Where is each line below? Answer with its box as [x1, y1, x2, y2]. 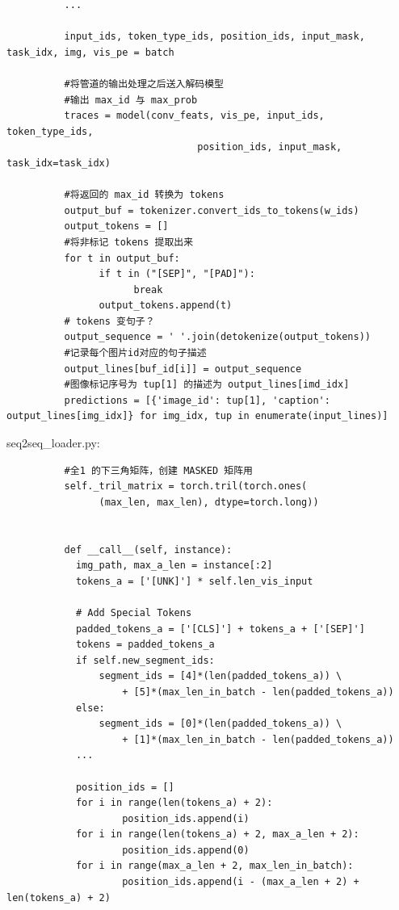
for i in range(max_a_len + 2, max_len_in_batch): [75, 860, 354, 872]
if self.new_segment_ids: [75, 654, 215, 666]
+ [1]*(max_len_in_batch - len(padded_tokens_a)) [122, 733, 394, 745]
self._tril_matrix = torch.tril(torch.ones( [64, 480, 308, 493]
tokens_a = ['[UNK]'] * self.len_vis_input [75, 575, 313, 587]
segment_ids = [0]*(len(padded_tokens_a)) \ [99, 718, 342, 730]
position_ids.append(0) [122, 844, 250, 856]
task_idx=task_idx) [6, 157, 111, 169]
